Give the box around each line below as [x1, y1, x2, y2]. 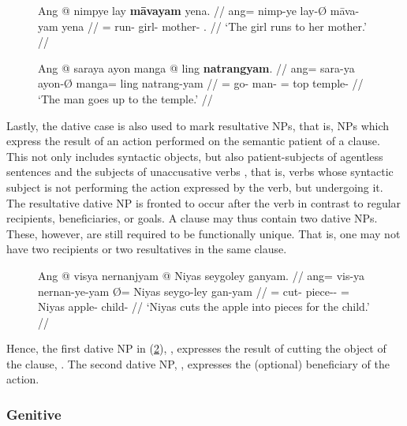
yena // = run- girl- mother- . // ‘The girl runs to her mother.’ [62, 17, 367, 34]
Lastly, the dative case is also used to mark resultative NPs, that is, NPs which [6, 117, 390, 133]
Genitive [6, 404, 62, 424]
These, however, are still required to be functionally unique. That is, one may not [6, 225, 401, 241]
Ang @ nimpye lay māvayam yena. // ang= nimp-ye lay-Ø [38, 2, 327, 18]
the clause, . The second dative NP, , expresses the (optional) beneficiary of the [6, 355, 390, 372]
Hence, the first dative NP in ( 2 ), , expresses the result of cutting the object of [6, 340, 386, 357]
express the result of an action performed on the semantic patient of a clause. [6, 133, 380, 149]
